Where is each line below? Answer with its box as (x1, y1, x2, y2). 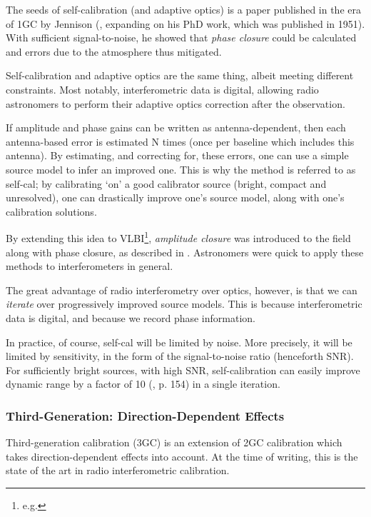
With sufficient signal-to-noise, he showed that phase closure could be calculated (6, 30, 357, 45)
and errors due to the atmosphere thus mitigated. (6, 44, 222, 59)
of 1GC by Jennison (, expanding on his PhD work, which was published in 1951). (6, 16, 365, 31)
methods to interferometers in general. (6, 258, 173, 273)
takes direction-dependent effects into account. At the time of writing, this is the (6, 448, 358, 463)
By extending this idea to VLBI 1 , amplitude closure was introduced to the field (6, 229, 351, 245)
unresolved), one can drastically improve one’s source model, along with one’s (6, 190, 345, 205)
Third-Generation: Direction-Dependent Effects (6, 406, 285, 424)
